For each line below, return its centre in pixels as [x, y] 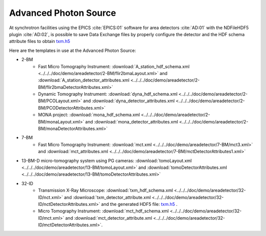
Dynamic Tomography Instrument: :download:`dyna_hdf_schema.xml [108, 94]
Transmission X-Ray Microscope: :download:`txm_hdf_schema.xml [106, 191]
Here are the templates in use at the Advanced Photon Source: [73, 50]
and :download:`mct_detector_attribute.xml [109, 218]
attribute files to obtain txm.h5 [40, 41]
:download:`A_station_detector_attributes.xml [84, 80]
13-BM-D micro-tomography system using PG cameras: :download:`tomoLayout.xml [107, 160]
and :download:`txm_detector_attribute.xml [108, 197]
